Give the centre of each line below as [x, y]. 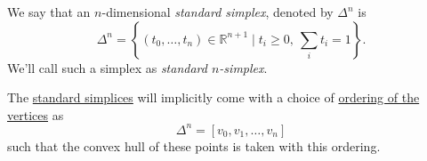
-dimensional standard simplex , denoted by [218, 12]
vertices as [36, 114]
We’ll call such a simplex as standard [107, 67]
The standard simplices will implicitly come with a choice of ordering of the [213, 97]
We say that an [49, 12]
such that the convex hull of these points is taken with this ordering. [194, 145]
